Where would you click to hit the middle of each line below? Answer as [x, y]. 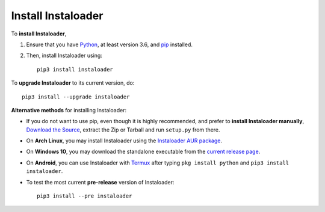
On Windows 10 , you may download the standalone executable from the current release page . [143, 152]
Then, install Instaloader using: [64, 56]
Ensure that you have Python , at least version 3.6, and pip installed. [109, 44]
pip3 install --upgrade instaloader [76, 97]
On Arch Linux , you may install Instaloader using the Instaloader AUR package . [124, 141]
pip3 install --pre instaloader [85, 196]
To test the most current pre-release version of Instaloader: [100, 182]
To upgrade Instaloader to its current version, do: [73, 83]
